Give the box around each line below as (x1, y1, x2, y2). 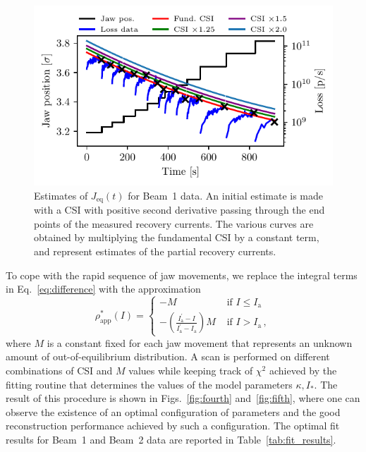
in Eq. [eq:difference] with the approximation (6, 281, 201, 296)
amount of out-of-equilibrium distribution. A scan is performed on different (6, 349, 330, 364)
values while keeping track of (128, 362, 253, 377)
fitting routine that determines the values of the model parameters (6, 377, 293, 391)
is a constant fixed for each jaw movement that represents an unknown (47, 335, 353, 350)
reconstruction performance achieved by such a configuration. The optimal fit (6, 418, 340, 433)
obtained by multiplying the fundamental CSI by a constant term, (34, 230, 319, 245)
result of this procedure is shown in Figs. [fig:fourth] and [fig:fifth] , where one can (6, 391, 360, 405)
